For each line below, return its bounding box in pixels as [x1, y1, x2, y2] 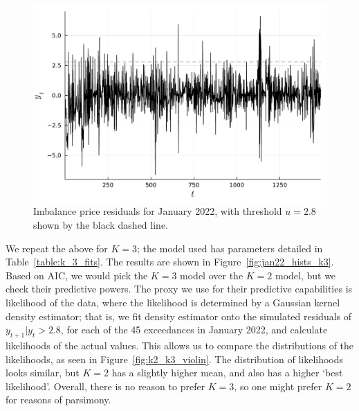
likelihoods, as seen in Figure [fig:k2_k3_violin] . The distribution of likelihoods [6, 351, 344, 366]
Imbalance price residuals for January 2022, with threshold [33, 204, 282, 218]
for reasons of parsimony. [6, 392, 111, 407]
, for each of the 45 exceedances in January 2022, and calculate [60, 322, 328, 337]
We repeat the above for [6, 241, 108, 255]
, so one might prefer [234, 378, 322, 393]
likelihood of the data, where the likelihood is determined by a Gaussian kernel [6, 295, 340, 309]
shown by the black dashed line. [33, 217, 168, 231]
